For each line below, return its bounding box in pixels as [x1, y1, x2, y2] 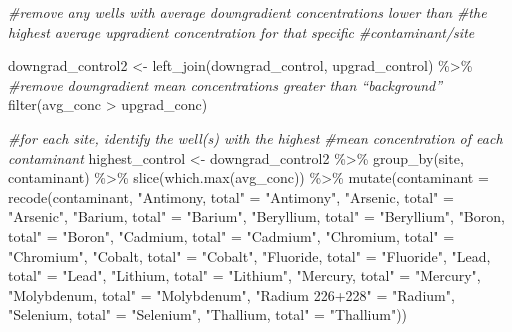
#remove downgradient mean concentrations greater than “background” [8, 74, 443, 95]
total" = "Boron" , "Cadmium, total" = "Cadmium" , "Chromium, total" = [8, 225, 455, 246]
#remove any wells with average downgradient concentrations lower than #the [8, 2, 487, 22]
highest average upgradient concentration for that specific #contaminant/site [8, 21, 475, 42]
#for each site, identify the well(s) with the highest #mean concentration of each [8, 127, 503, 148]
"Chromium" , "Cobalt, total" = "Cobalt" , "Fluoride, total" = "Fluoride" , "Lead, [8, 245, 491, 266]
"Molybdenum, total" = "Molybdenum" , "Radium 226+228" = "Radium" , [8, 284, 455, 305]
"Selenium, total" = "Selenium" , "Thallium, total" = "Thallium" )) [8, 304, 408, 325]
